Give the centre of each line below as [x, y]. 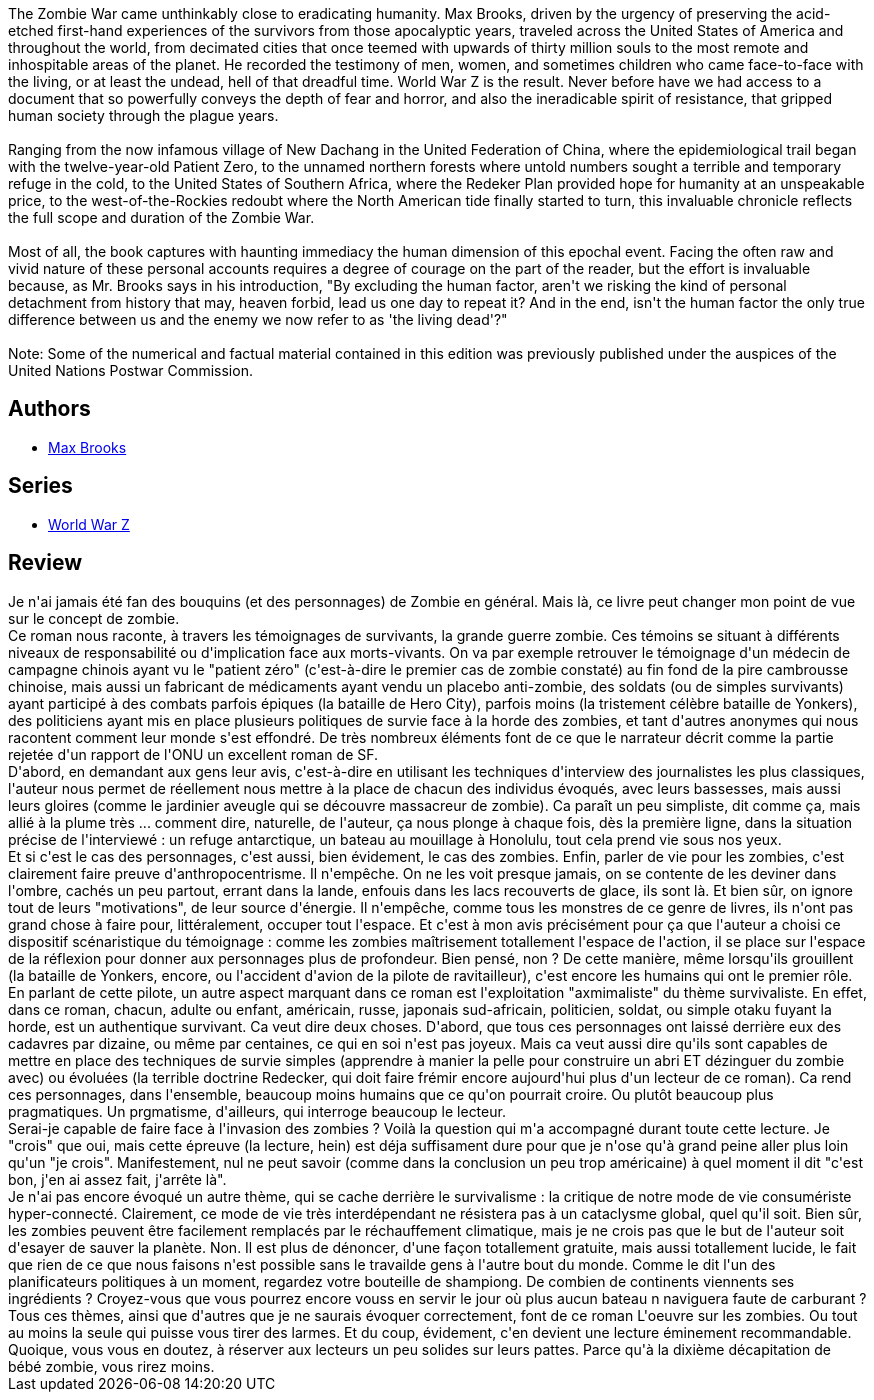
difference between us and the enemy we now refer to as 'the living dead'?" [258, 319]
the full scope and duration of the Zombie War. [161, 217]
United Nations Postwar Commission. [130, 370]
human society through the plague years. [143, 115]
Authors [49, 409]
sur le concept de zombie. [94, 618]
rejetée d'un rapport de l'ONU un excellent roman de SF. [193, 754]
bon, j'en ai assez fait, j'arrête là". [117, 1179]
